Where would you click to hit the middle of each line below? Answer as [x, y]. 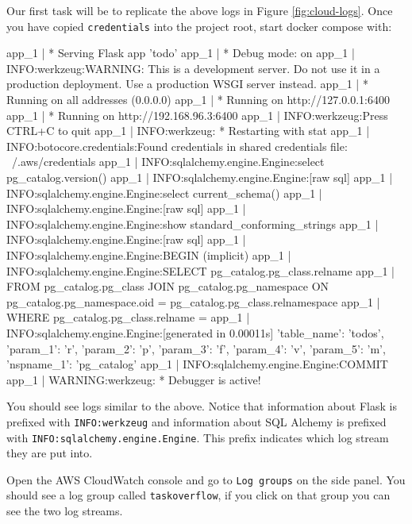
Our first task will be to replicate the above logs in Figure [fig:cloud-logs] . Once [200, 10]
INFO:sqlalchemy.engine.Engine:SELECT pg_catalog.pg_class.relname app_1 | [200, 270]
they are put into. [50, 453]
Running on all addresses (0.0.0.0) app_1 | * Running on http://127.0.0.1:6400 [198, 100]
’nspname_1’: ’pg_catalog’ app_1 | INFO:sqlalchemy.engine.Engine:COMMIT [197, 364]
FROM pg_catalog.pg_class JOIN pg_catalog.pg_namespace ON [168, 286]
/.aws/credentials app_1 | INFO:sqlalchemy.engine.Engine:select [168, 162]
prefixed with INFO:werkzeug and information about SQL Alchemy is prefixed [196, 421]
